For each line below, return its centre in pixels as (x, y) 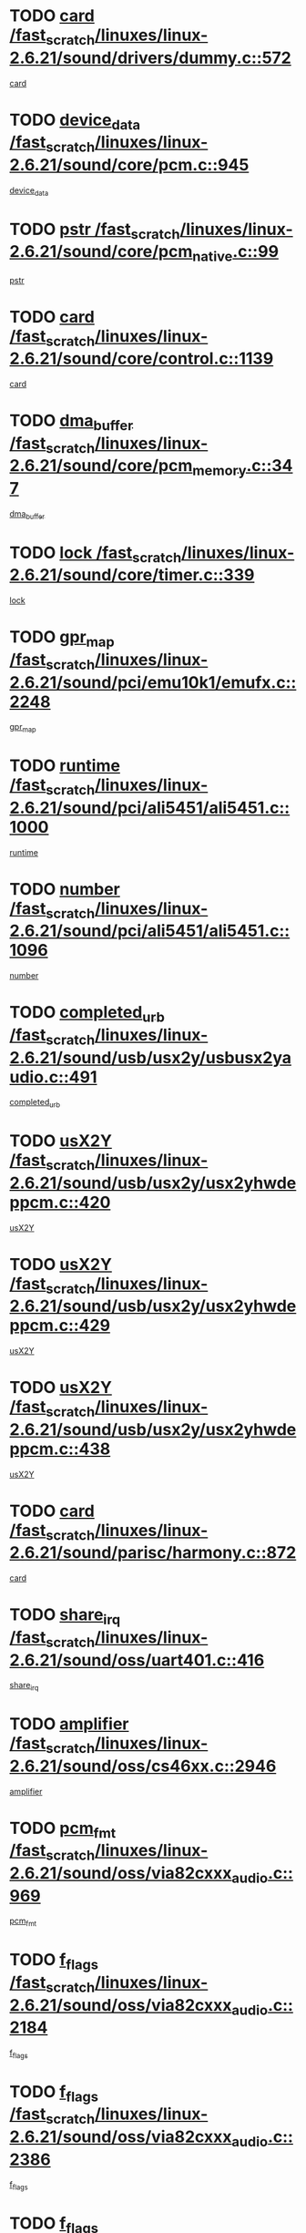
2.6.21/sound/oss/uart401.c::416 (137, 1660)
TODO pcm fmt (63, 1829)
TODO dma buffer (71, 422)
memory (219, 471)
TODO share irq (65, 1616)
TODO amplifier (69, 1724)
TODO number (65, 889)
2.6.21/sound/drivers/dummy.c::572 (150, 58)
